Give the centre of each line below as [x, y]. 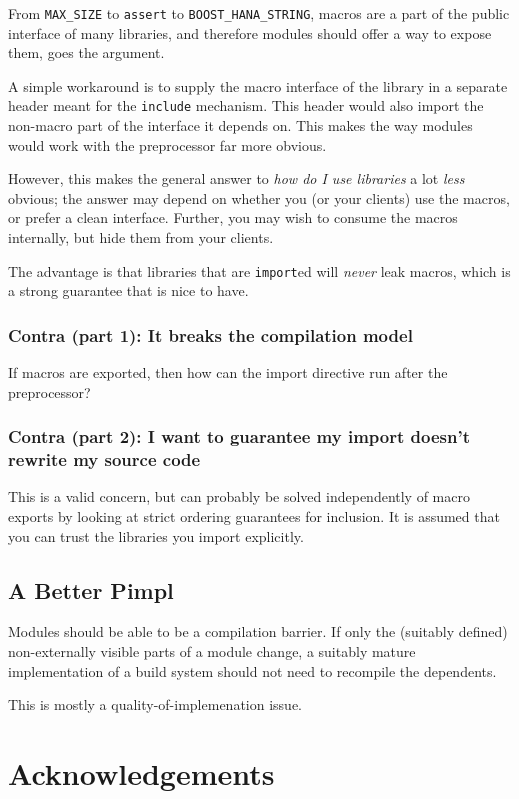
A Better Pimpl [91, 589]
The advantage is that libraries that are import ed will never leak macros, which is [259, 270]
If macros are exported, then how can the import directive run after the [228, 372]
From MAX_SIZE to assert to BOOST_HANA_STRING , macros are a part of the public [259, 13]
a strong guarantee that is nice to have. [128, 290]
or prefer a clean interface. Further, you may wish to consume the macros [233, 217]
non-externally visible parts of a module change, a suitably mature [212, 651]
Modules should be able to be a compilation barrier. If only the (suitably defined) [258, 631]
